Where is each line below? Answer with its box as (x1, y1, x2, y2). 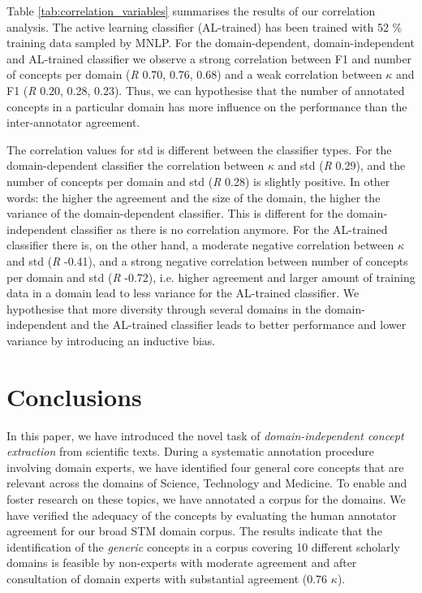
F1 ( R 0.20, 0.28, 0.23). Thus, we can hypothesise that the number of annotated (6, 81, 405, 98)
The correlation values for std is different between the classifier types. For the (6, 141, 392, 158)
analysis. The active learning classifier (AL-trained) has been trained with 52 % (6, 18, 403, 35)
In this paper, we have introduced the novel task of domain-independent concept (6, 426, 404, 444)
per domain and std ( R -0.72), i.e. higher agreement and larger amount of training (6, 268, 416, 285)
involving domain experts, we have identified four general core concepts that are (6, 458, 404, 475)
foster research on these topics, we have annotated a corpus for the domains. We (6, 490, 406, 507)
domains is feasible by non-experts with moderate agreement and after (6, 554, 357, 571)
